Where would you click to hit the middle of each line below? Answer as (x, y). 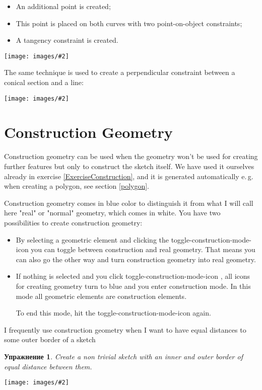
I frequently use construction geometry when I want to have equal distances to (125, 329)
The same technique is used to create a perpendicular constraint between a (120, 72)
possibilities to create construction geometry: (73, 222)
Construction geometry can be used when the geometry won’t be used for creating (131, 156)
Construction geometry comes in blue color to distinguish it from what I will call (129, 203)
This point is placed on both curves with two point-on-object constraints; (129, 23)
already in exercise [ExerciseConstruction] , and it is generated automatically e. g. (129, 176)
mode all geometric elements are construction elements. (101, 296)
